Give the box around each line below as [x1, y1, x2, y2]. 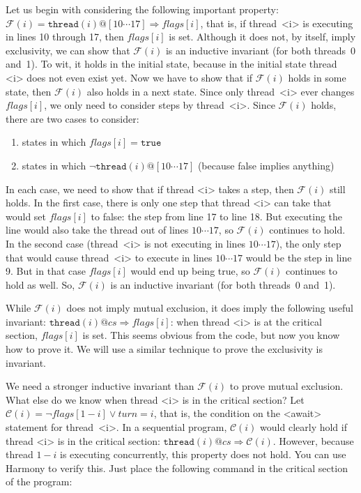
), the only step [275, 236, 341, 250]
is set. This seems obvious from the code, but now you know [82, 328, 340, 342]
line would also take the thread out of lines [6, 222, 189, 237]
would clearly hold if [260, 420, 347, 434]
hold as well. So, [6, 277, 75, 291]
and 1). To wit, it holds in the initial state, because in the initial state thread [6, 56, 337, 71]
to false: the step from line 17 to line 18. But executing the [91, 208, 343, 223]
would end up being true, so [130, 264, 250, 278]
